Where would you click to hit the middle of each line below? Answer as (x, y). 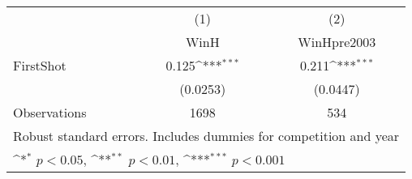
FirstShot (40, 65)
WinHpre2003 (337, 42)
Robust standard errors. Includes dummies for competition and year (206, 136)
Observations (50, 112)
